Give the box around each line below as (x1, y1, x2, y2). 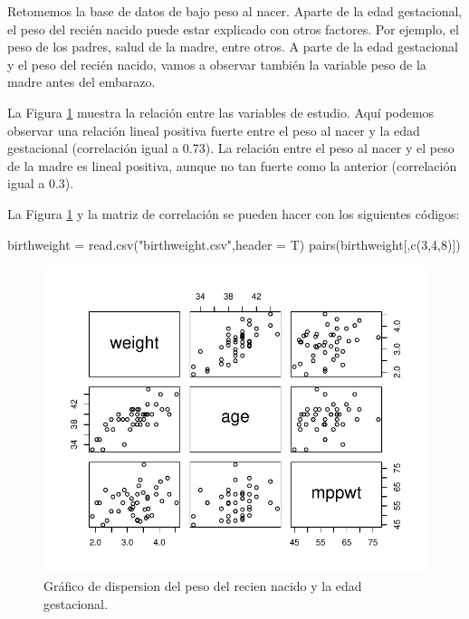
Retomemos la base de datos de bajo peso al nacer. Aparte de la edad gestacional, (7, 2, 463, 20)
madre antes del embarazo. (7, 72, 156, 91)
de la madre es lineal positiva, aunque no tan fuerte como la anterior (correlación (7, 156, 457, 175)
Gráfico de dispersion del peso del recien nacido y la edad (43, 576, 362, 595)
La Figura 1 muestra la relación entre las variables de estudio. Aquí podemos (7, 102, 435, 121)
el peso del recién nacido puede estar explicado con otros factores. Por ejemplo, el (7, 19, 459, 38)
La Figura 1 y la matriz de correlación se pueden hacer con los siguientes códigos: (7, 204, 460, 223)
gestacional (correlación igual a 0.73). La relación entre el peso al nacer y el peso (7, 138, 455, 157)
